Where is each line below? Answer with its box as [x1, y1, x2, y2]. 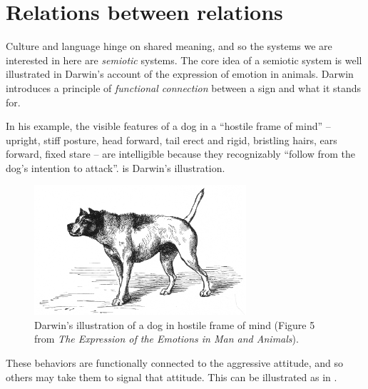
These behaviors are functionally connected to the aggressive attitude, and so [6, 355, 343, 370]
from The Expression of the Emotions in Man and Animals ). [34, 331, 299, 346]
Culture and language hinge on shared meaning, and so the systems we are [6, 39, 332, 54]
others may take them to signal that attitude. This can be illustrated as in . [6, 369, 337, 384]
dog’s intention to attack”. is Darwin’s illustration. [6, 160, 225, 175]
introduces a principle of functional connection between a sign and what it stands [6, 80, 362, 95]
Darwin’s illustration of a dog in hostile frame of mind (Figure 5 [34, 317, 315, 332]
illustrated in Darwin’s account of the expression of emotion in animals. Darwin [6, 66, 354, 81]
